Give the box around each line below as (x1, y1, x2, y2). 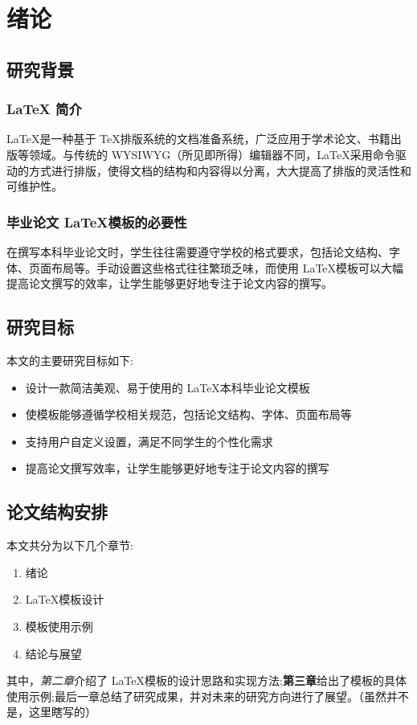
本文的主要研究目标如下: (6, 351, 133, 368)
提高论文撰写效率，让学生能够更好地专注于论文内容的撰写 (25, 460, 329, 477)
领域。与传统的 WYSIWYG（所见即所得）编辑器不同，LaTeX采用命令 (28, 145, 395, 162)
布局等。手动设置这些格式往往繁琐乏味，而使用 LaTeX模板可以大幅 (51, 259, 404, 276)
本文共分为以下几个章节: (6, 537, 133, 554)
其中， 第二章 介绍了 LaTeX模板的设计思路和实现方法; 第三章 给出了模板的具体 (6, 672, 407, 689)
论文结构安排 (6, 499, 108, 524)
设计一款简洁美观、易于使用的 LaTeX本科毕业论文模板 (25, 379, 310, 395)
